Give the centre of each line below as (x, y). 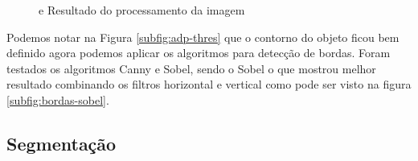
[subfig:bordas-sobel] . (58, 99)
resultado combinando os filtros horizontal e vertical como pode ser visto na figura (209, 84)
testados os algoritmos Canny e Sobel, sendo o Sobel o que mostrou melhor (191, 68)
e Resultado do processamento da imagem (142, 10)
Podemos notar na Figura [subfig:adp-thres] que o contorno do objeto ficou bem (203, 37)
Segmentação (61, 143)
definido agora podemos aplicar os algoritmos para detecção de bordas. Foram (199, 53)
